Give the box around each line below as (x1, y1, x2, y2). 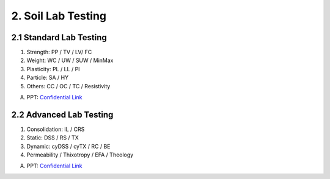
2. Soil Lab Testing (11, 9, 107, 23)
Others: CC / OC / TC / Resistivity (26, 82, 111, 89)
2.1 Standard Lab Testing (11, 32, 107, 43)
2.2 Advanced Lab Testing (11, 110, 114, 120)
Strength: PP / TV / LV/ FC (26, 49, 92, 56)
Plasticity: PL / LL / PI (26, 65, 80, 72)
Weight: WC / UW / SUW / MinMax (26, 57, 114, 64)
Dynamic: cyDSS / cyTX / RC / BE (26, 142, 111, 150)
